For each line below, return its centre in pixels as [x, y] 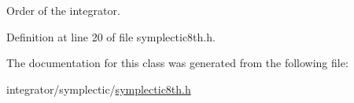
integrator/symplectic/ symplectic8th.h [99, 89]
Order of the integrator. [63, 10]
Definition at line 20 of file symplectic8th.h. [111, 36]
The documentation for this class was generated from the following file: [177, 63]
